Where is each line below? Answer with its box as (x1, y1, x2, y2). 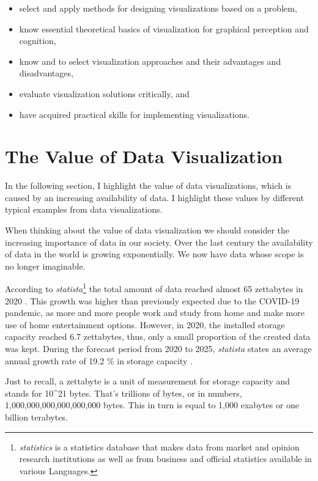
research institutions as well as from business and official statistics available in (19, 452, 312, 465)
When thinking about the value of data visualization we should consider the (5, 224, 290, 237)
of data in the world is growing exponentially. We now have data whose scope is (5, 248, 304, 260)
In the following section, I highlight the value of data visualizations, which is (5, 179, 292, 192)
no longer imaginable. (5, 259, 86, 272)
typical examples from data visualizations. (5, 203, 163, 216)
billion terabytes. (5, 411, 68, 424)
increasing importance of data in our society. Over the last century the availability (5, 235, 313, 248)
